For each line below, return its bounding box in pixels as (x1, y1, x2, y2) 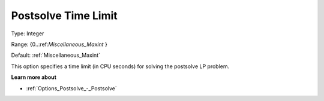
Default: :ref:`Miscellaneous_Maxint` (11, 51, 100, 59)
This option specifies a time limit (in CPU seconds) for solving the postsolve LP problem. (11, 63, 230, 70)
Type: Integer (11, 30, 44, 37)
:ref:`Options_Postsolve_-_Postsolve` (26, 84, 117, 92)
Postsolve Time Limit (11, 9, 118, 22)
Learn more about (11, 74, 57, 81)
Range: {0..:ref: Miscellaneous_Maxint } (11, 41, 107, 48)
